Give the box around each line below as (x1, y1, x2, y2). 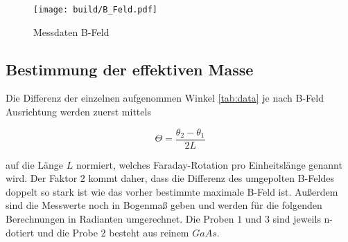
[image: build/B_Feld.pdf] (33, 5, 157, 15)
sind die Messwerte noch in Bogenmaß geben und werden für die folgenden (6, 198, 322, 212)
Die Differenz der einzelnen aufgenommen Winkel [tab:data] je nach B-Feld (6, 91, 324, 105)
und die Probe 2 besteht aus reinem (37, 225, 189, 239)
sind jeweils (272, 212, 321, 226)
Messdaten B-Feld (33, 24, 110, 39)
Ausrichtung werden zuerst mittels (6, 104, 151, 119)
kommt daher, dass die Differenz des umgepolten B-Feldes (88, 171, 334, 185)
